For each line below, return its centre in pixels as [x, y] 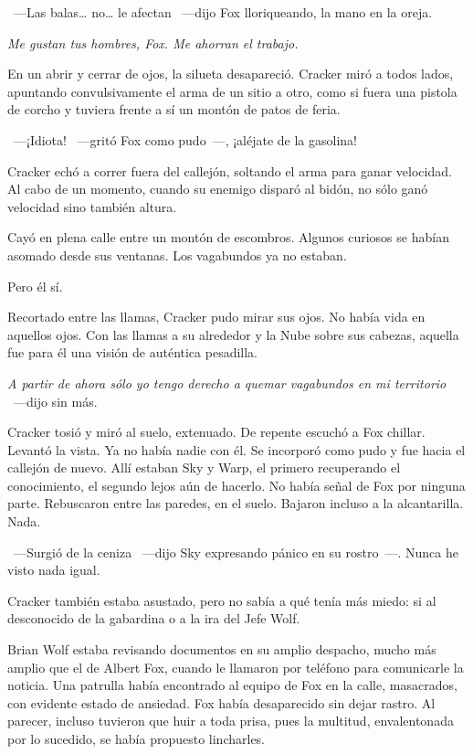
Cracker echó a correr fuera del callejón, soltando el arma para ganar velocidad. [230, 170]
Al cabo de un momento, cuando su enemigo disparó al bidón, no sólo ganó [218, 189]
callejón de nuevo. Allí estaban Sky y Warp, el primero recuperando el [204, 467]
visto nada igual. [54, 570]
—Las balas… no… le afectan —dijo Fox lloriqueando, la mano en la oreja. [223, 12]
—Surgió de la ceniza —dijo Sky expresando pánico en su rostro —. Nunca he [236, 552]
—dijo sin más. [55, 401]
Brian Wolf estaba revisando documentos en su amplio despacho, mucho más [222, 649]
